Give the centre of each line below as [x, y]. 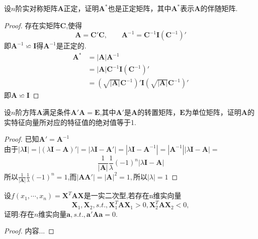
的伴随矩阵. [219, 8]
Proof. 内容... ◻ [29, 231]
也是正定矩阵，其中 [140, 8]
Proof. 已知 [22, 139]
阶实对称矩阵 [36, 8]
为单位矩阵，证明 [213, 112]
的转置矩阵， [159, 112]
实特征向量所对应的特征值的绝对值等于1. [70, 122]
